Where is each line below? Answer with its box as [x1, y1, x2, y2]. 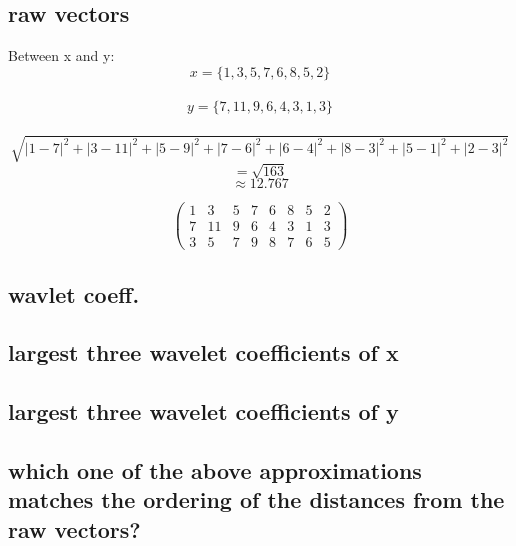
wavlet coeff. [8, 278, 140, 309]
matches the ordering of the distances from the [8, 484, 505, 515]
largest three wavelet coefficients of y [8, 396, 399, 427]
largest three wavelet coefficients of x [8, 337, 399, 368]
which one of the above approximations [8, 454, 422, 485]
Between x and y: [8, 45, 115, 66]
